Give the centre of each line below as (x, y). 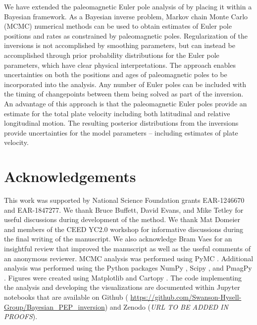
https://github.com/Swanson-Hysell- (186, 297)
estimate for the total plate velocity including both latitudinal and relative (117, 113)
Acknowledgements (70, 176)
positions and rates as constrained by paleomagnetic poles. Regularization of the (126, 35)
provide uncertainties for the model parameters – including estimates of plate (121, 132)
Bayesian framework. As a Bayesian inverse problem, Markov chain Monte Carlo (126, 16)
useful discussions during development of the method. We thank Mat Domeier (122, 219)
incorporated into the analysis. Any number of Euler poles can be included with (125, 84)
